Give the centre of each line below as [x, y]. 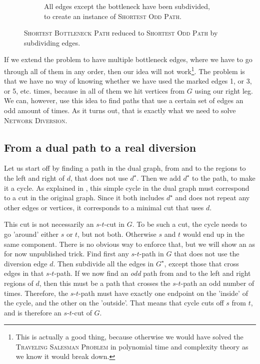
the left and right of [34, 177]
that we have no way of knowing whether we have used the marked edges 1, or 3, [128, 81]
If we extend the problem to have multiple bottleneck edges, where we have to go [128, 59]
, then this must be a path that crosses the [105, 283]
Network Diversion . [36, 120]
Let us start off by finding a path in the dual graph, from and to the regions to [125, 168]
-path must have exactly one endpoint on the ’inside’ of [163, 293]
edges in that [24, 273]
